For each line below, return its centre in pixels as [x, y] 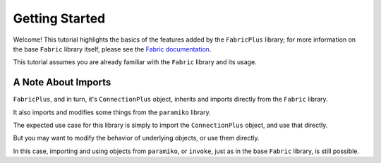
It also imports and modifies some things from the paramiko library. [112, 112]
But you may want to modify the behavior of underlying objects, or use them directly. [137, 138]
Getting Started [59, 18]
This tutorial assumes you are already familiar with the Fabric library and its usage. [135, 62]
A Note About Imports [62, 82]
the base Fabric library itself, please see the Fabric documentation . [112, 49]
